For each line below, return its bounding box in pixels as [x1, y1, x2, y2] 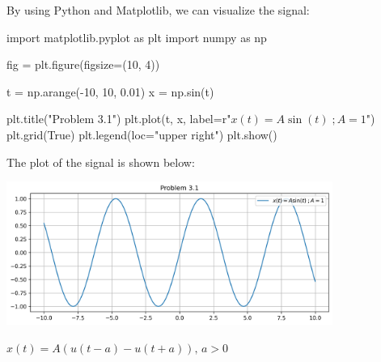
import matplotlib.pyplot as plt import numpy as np [6, 28, 267, 45]
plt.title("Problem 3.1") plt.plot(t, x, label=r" [6, 110, 231, 127]
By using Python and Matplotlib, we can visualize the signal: [6, 2, 310, 18]
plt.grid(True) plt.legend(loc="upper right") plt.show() [6, 126, 277, 143]
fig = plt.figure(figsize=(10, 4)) [6, 56, 160, 73]
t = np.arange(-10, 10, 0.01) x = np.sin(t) [6, 83, 214, 100]
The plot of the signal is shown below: [6, 153, 195, 170]
